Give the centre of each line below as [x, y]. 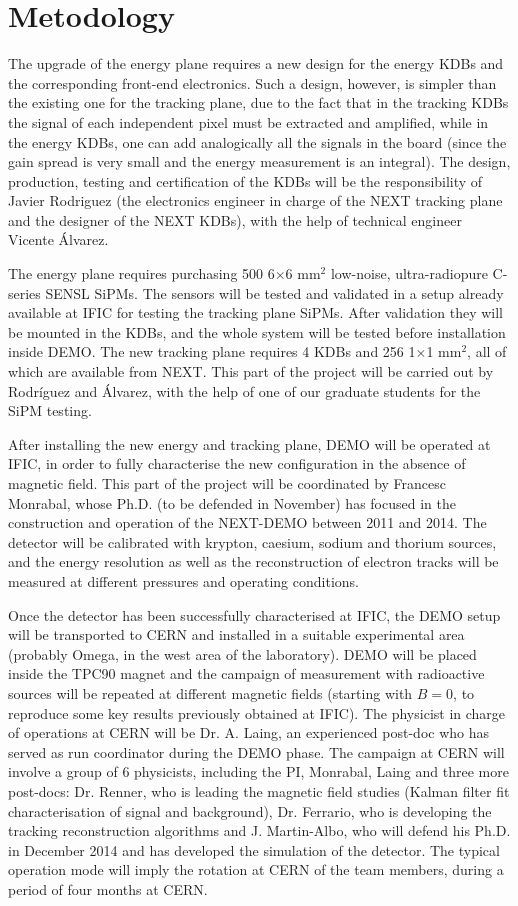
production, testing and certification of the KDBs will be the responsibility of [245, 180]
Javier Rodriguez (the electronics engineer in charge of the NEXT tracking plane [255, 200]
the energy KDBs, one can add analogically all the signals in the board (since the [257, 141]
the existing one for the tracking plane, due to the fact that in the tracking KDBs [258, 102]
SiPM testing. [50, 410]
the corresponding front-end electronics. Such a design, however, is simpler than [252, 82]
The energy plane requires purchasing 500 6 [141, 273]
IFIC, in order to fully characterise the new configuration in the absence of [237, 463]
